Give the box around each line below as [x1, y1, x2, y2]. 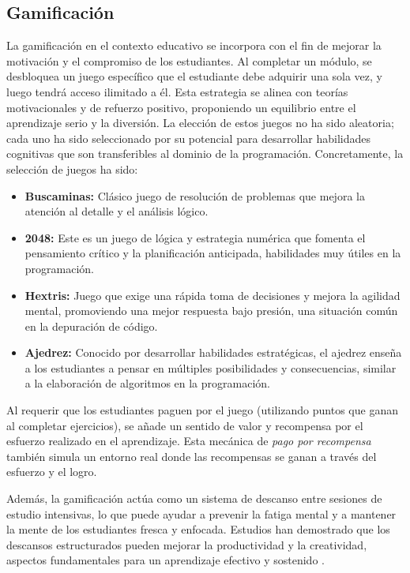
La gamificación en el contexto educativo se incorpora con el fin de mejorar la [6, 37, 382, 54]
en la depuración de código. [24, 317, 158, 334]
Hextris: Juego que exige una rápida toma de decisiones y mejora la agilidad [24, 286, 401, 303]
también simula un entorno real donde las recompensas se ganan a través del [6, 448, 377, 464]
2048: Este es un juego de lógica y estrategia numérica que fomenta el [24, 229, 366, 245]
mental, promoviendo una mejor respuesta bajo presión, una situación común [24, 302, 398, 319]
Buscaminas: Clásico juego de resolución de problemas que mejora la [24, 187, 365, 204]
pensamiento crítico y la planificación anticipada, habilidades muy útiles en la [24, 245, 401, 261]
